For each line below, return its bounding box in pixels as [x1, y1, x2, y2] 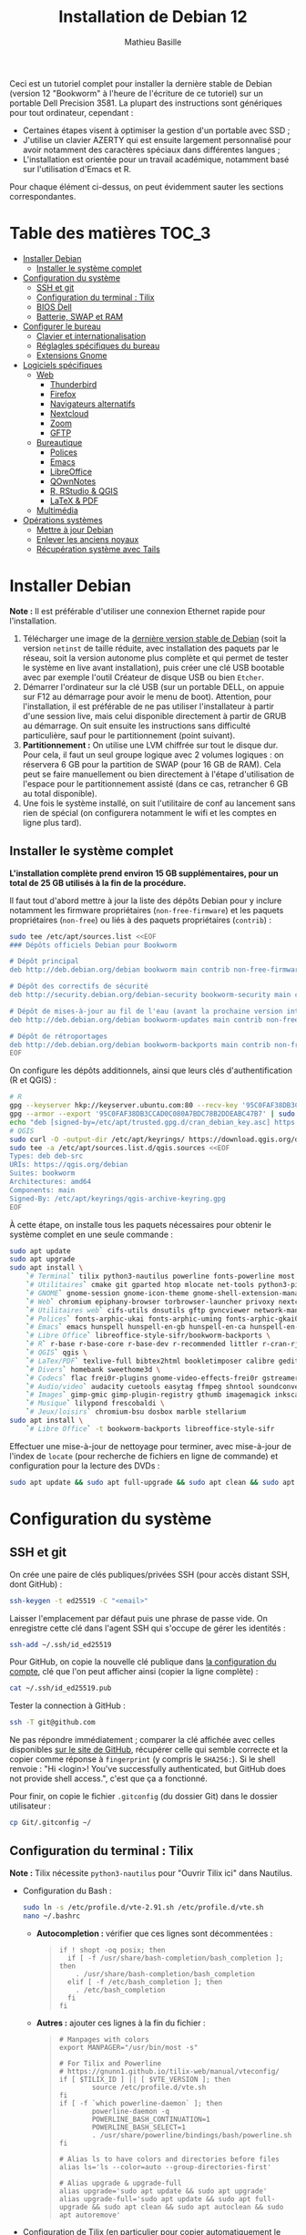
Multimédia [36, 504, 79, 516]
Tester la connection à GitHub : [9, 1700, 126, 1711]
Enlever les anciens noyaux [36, 533, 139, 544]
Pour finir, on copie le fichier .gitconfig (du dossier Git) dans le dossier [9, 1791, 278, 1802]
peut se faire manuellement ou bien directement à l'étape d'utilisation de [22, 768, 294, 779]
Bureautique [36, 437, 83, 448]
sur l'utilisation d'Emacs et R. [22, 163, 132, 174]
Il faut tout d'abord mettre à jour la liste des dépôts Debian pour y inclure [9, 895, 282, 906]
